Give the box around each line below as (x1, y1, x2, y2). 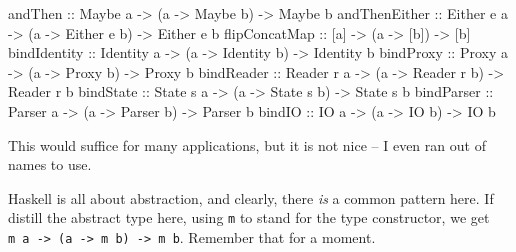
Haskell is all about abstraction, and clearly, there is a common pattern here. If (8, 187, 494, 208)
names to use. (8, 154, 92, 175)
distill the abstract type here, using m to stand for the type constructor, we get (8, 207, 490, 228)
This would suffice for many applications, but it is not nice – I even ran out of (8, 134, 486, 155)
